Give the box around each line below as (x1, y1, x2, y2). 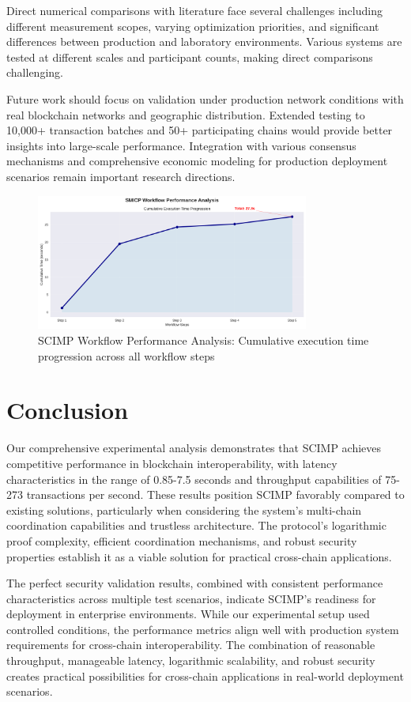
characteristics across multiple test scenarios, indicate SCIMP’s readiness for (6, 590, 376, 606)
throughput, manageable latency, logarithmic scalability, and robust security (6, 652, 375, 669)
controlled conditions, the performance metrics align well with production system (6, 621, 399, 637)
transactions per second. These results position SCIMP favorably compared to (26, 486, 405, 503)
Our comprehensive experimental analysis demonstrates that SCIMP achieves (6, 440, 382, 456)
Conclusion (6, 394, 129, 426)
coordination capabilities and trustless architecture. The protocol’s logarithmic (6, 517, 386, 534)
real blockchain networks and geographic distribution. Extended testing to (6, 106, 365, 123)
